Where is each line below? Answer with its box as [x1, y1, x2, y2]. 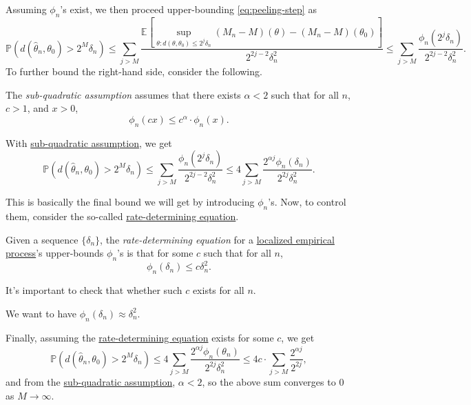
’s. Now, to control [268, 195, 346, 209]
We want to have [6, 306, 77, 320]
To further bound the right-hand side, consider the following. [6, 64, 262, 79]
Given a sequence [6, 232, 78, 246]
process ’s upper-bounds [6, 246, 104, 260]
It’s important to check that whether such [6, 283, 182, 297]
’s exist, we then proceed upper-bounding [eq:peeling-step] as [60, 2, 317, 16]
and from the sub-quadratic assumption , [6, 375, 176, 389]
